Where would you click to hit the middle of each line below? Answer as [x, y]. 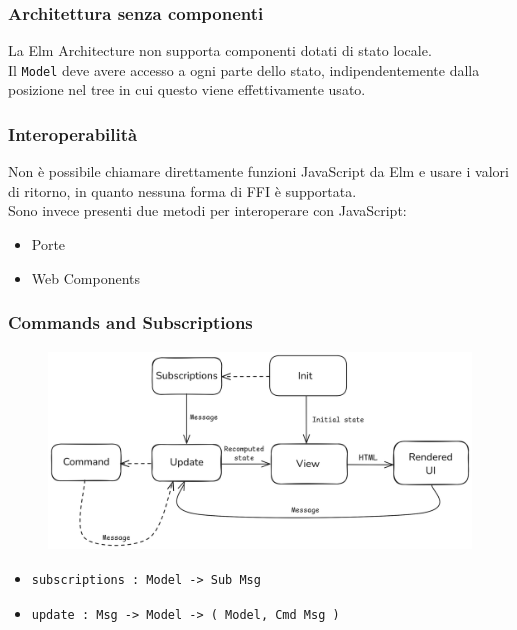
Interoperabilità [73, 133]
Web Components [85, 277]
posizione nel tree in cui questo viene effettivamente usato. [187, 89]
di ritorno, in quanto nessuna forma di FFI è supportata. [182, 190]
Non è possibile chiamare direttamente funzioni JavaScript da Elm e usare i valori [258, 171]
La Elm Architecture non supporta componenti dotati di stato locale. [220, 50]
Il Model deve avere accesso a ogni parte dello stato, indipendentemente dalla [244, 69]
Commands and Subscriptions [130, 322]
